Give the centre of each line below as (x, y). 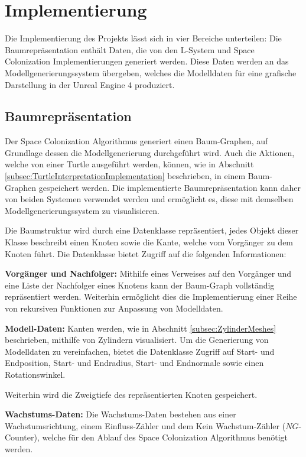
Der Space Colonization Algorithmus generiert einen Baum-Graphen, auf (136, 141)
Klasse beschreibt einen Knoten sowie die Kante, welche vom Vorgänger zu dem (149, 242)
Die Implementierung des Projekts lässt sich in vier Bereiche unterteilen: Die (143, 38)
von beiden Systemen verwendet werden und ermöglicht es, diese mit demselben (149, 199)
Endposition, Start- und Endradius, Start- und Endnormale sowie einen (134, 363)
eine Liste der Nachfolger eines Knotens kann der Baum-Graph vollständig (140, 285)
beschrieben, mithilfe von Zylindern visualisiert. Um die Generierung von (137, 340)
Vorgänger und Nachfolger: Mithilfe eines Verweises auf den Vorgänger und (148, 273)
